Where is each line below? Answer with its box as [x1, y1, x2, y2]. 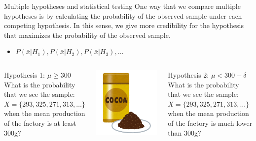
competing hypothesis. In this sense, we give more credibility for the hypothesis [4, 20, 244, 30]
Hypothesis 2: [168, 69, 209, 80]
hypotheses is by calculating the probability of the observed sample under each [4, 10, 242, 21]
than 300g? [168, 127, 201, 138]
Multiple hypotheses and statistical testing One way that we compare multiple [4, 1, 241, 11]
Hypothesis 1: [4, 69, 45, 80]
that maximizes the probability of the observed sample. [4, 29, 171, 40]
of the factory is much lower [168, 117, 253, 128]
